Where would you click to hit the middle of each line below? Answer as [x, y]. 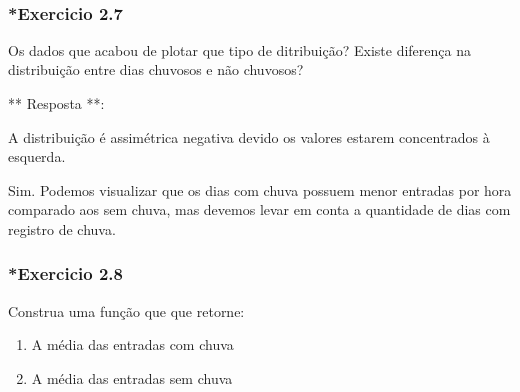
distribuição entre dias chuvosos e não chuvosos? [156, 69]
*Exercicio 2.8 [65, 273]
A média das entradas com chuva [132, 344]
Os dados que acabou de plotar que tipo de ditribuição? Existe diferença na [239, 49]
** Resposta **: [56, 103]
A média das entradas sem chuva [132, 377]
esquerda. [37, 156]
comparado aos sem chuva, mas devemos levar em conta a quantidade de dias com [259, 209]
